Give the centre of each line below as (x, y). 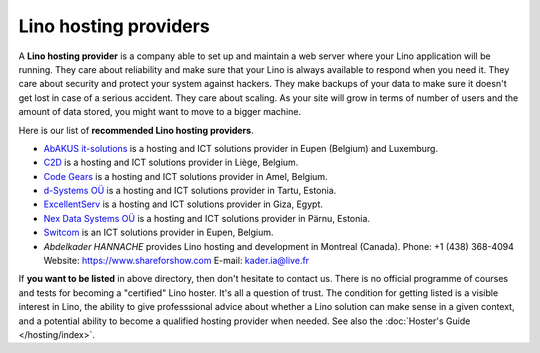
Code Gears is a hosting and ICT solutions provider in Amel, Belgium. (186, 176)
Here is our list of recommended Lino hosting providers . (136, 130)
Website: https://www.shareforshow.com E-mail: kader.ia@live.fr (176, 261)
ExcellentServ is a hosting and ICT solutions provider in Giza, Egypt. (183, 204)
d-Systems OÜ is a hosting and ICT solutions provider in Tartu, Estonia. (190, 191)
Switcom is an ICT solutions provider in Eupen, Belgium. (158, 232)
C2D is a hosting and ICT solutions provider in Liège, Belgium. (171, 162)
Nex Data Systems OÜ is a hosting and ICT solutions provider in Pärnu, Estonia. (206, 218)
